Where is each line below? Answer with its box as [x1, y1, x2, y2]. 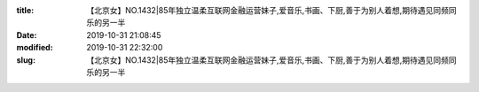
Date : [16, 29, 37, 40]
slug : [16, 54, 35, 65]
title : [16, 5, 35, 15]
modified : [16, 42, 53, 53]
